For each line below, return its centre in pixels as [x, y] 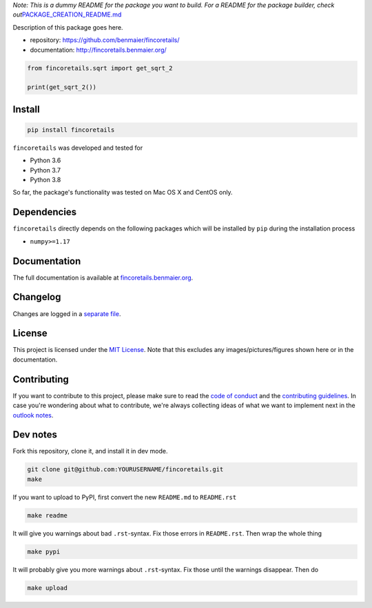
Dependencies [45, 212]
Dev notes [35, 435]
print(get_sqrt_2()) [62, 87]
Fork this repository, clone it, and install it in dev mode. [90, 451]
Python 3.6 [45, 160]
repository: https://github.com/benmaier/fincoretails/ [105, 40]
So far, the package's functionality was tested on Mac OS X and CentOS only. [123, 193]
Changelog [37, 297]
